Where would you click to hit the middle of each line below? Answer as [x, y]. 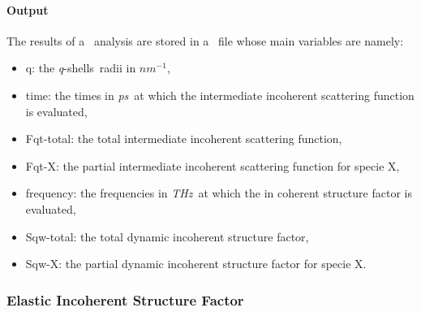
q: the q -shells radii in [81, 68]
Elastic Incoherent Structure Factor [125, 299]
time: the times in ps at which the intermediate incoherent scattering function [220, 95]
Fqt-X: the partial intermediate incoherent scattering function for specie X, [213, 165]
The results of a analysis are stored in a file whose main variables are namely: [205, 40]
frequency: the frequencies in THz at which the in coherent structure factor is [219, 193]
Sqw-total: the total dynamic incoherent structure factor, [167, 236]
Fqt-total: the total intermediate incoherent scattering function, [184, 139]
